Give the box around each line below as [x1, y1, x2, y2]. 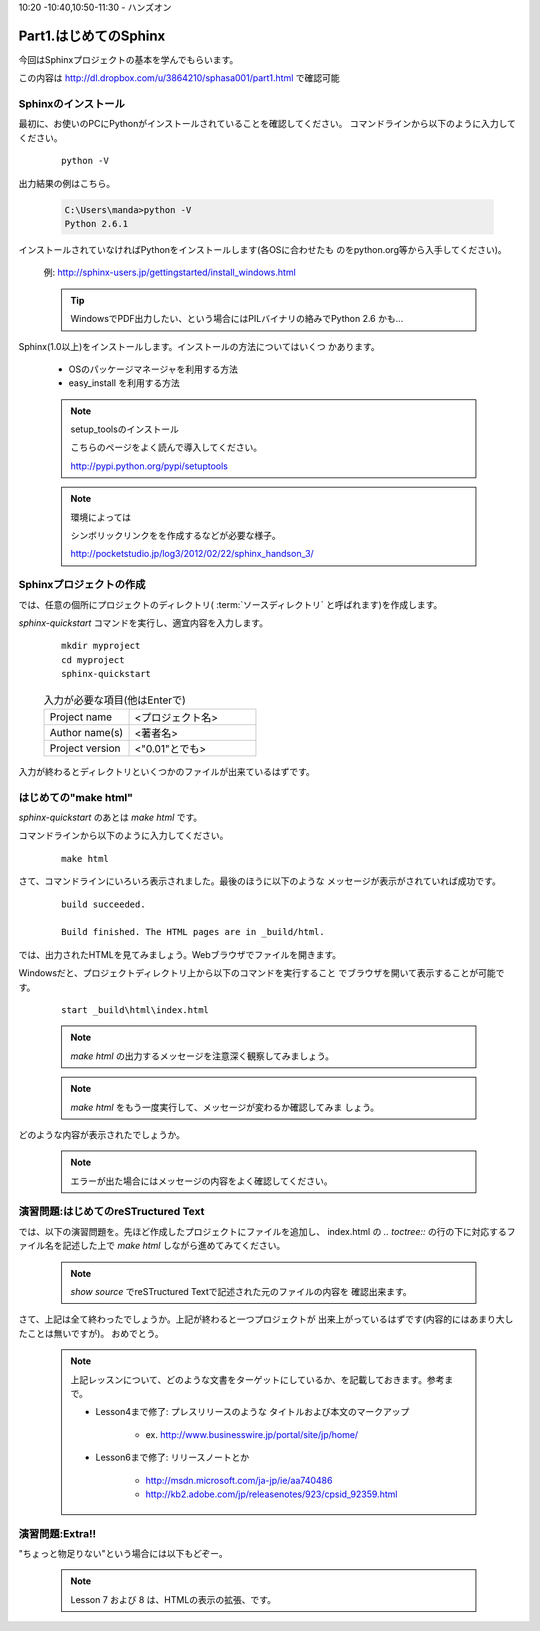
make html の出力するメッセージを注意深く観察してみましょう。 [70, 1050, 335, 1062]
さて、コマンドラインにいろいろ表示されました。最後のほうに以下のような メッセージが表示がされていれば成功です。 [18, 875, 502, 887]
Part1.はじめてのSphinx [18, 27, 166, 44]
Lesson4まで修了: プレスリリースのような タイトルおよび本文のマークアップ [95, 1406, 410, 1418]
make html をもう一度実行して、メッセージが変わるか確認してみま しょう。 [70, 1101, 380, 1113]
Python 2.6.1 [64, 218, 129, 229]
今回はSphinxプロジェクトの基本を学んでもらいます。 [18, 53, 239, 65]
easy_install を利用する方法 [68, 377, 180, 389]
